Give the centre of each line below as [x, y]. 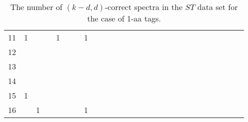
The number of [36, 7]
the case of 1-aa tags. [124, 18]
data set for [217, 7]
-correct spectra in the [144, 7]
